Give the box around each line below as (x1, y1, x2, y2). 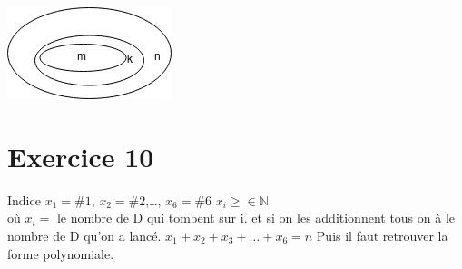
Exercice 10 (7, 137, 154, 174)
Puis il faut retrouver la (316, 225, 448, 244)
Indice (7, 190, 41, 209)
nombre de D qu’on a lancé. (7, 225, 162, 244)
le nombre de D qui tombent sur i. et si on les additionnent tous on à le (56, 208, 456, 227)
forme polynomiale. (7, 244, 114, 263)
